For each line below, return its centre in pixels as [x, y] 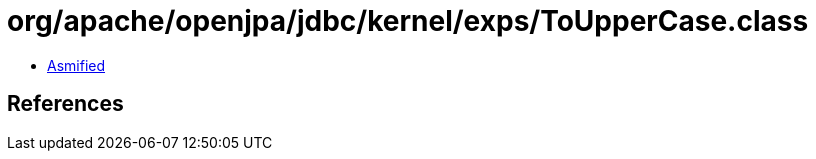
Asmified [76, 65]
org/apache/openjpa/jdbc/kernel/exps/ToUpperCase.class [408, 21]
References [65, 104]
